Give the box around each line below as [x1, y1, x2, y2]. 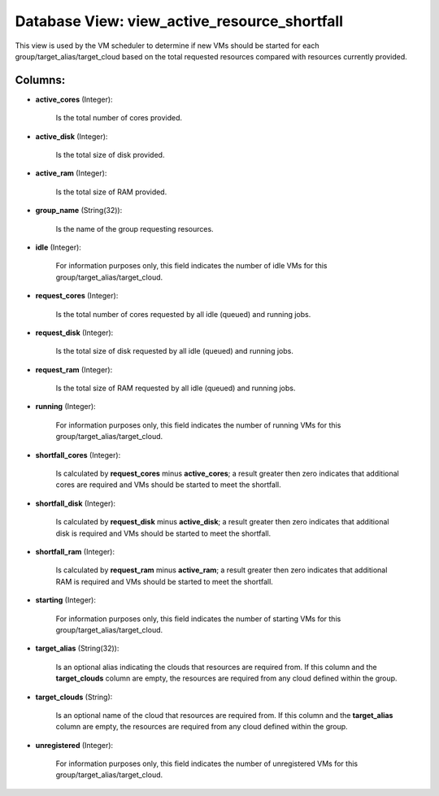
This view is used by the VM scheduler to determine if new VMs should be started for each [15, 41, 319, 50]
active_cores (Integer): [35, 94, 113, 104]
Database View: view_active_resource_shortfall [15, 12, 343, 30]
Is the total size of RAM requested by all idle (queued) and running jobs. [55, 383, 296, 394]
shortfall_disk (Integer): [35, 498, 116, 508]
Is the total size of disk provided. [55, 150, 165, 160]
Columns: [15, 73, 66, 87]
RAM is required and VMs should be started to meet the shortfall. [55, 576, 274, 586]
